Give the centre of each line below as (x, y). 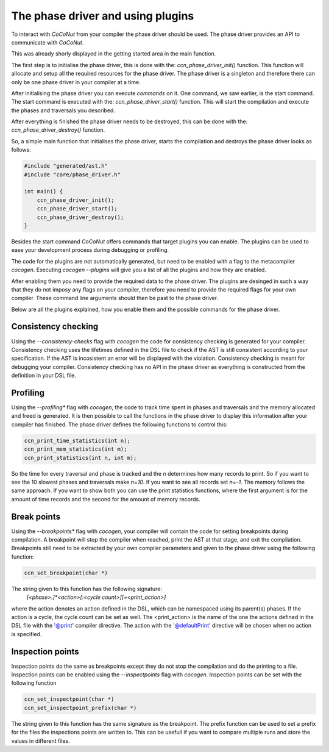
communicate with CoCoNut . (48, 42)
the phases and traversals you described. (63, 110)
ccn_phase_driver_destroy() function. (58, 130)
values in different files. (41, 740)
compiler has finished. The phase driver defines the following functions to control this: (119, 424)
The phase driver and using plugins (103, 16)
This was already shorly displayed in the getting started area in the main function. (114, 54)
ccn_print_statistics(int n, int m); (80, 458)
